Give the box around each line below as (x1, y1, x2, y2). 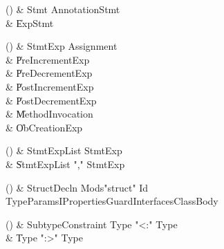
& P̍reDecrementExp (6, 66, 93, 80)
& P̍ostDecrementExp (6, 93, 97, 107)
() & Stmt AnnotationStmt (6, 2, 120, 16)
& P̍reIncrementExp (6, 52, 90, 66)
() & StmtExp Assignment (6, 39, 118, 53)
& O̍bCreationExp (6, 120, 83, 134)
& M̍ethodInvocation (6, 107, 93, 121)
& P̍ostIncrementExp (6, 79, 94, 93)
